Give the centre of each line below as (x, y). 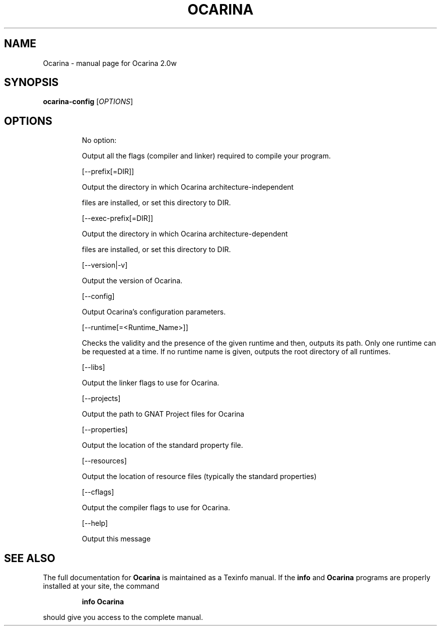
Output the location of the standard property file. (162, 445)
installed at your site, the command (101, 586)
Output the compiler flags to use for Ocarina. (156, 508)
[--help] (95, 523)
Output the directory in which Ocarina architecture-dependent (185, 234)
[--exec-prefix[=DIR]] (117, 218)
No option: (99, 140)
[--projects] (101, 399)
